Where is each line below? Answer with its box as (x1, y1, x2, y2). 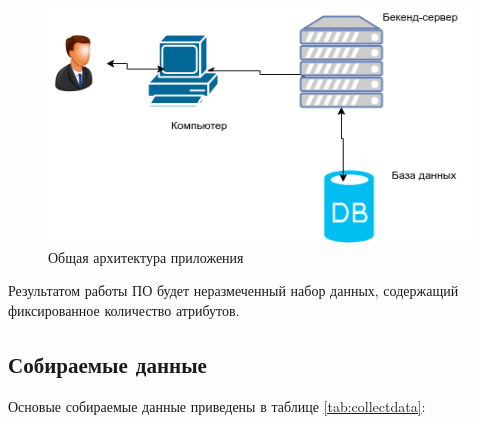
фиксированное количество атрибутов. (8, 299, 240, 320)
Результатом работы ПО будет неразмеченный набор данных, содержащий (8, 280, 459, 301)
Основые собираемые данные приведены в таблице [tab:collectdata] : (8, 395, 426, 416)
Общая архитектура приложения (48, 246, 244, 267)
